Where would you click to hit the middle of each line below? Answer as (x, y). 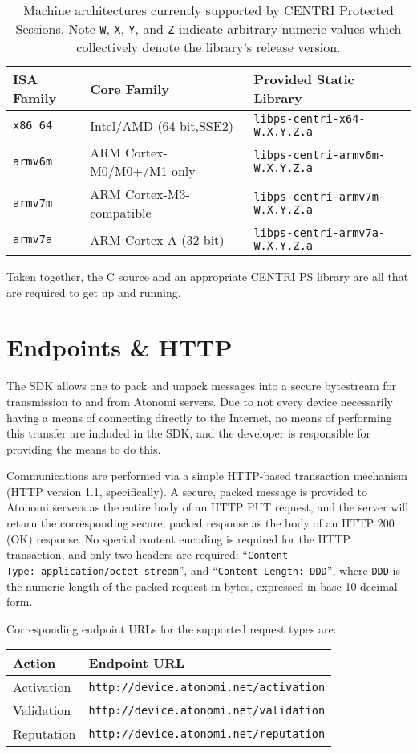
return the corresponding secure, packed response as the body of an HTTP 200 (200, 523)
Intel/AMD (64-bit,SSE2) (162, 125)
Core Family (130, 88)
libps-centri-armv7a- (320, 233)
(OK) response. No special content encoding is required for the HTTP (178, 538)
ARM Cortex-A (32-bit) (157, 239)
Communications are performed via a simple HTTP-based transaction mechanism (207, 476)
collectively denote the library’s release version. (208, 47)
